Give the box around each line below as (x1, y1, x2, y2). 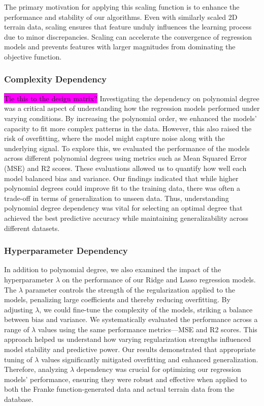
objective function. (4, 51, 62, 62)
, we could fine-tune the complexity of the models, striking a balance (39, 304, 253, 314)
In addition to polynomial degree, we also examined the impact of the (4, 264, 221, 275)
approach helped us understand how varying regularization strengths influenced (4, 334, 251, 344)
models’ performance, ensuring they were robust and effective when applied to (4, 373, 247, 384)
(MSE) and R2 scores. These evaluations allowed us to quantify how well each (4, 162, 247, 173)
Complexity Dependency (4, 73, 107, 85)
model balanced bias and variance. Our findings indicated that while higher (4, 172, 239, 183)
